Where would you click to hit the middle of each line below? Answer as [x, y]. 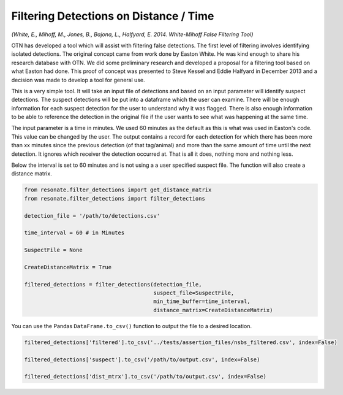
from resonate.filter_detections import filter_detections [115, 198]
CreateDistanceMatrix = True [68, 267]
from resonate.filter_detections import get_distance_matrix [118, 190]
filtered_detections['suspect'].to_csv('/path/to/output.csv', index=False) [142, 359]
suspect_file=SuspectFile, [194, 293]
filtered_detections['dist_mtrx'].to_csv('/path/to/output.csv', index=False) [145, 377]
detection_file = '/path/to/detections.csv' [92, 216]
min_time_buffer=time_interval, [202, 301]
